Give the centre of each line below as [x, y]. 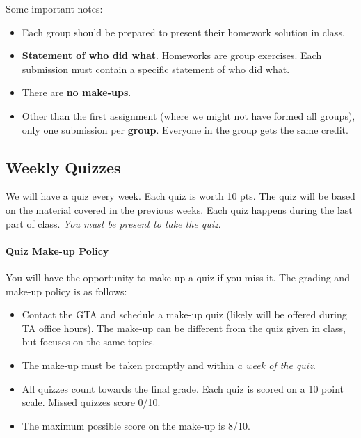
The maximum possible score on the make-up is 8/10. [136, 425]
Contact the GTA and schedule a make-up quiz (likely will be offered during [184, 314]
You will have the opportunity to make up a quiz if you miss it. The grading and [178, 277]
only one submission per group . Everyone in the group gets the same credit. [185, 129]
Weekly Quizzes [63, 167]
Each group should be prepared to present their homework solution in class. [183, 32]
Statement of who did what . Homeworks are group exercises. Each [172, 55]
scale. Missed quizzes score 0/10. [91, 402]
